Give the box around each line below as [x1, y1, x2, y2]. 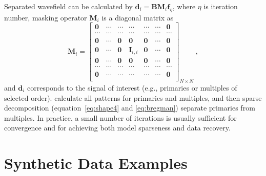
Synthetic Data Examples [4, 152, 188, 173]
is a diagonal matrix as [101, 12, 174, 23]
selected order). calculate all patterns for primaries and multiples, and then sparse [4, 92, 262, 103]
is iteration [203, 1, 238, 11]
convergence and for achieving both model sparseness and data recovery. [4, 122, 231, 133]
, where [172, 1, 196, 11]
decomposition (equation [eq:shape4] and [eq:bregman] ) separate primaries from [4, 102, 255, 113]
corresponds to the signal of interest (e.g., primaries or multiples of [27, 82, 237, 93]
